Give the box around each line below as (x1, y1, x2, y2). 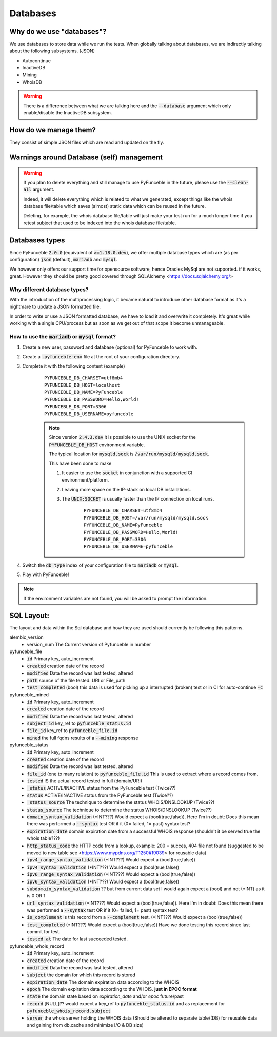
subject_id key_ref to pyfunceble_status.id (27, 720, 131, 726)
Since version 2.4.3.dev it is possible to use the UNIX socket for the (49, 434, 196, 440)
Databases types (9, 236, 65, 244)
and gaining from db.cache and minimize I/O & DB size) (27, 1022, 144, 1028)
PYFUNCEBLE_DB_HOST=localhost (44, 382, 121, 388)
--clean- (227, 180, 249, 185)
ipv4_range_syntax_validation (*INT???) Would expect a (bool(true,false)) (27, 857, 196, 863)
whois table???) (27, 835, 60, 841)
